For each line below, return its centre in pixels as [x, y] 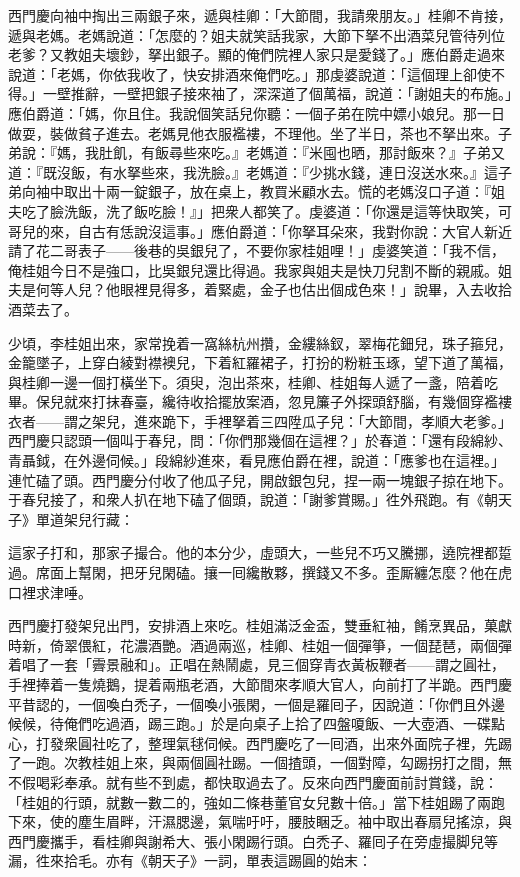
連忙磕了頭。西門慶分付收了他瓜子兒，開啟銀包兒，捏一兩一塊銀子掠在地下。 [260, 479]
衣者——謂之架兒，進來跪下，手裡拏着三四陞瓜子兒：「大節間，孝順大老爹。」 [260, 420]
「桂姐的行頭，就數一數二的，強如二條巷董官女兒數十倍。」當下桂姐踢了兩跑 [256, 801]
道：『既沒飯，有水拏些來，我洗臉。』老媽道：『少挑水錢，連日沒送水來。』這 [253, 171]
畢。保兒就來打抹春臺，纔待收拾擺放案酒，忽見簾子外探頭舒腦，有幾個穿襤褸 [260, 401]
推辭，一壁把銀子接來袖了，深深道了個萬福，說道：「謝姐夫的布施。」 [291, 93]
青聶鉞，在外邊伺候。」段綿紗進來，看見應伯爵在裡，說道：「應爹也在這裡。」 [256, 460]
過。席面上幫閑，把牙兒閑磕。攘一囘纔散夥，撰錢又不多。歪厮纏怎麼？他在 [253, 572]
